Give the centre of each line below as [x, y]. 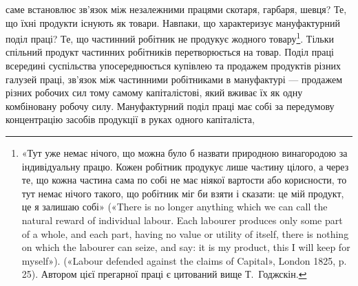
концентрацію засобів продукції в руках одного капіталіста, [130, 119]
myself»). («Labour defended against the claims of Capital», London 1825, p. [184, 260]
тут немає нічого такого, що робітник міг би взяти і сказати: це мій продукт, [183, 193]
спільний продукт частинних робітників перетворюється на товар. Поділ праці [170, 52]
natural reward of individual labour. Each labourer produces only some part [182, 220]
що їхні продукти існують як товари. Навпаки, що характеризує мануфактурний [173, 22]
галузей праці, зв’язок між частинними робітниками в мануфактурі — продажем [174, 79]
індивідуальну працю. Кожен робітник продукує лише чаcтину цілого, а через [185, 166]
